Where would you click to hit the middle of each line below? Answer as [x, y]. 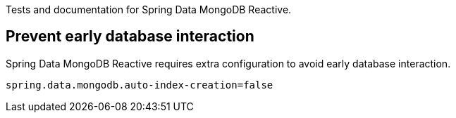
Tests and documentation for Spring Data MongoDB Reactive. [149, 9]
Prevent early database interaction [130, 37]
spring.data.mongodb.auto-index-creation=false [140, 85]
